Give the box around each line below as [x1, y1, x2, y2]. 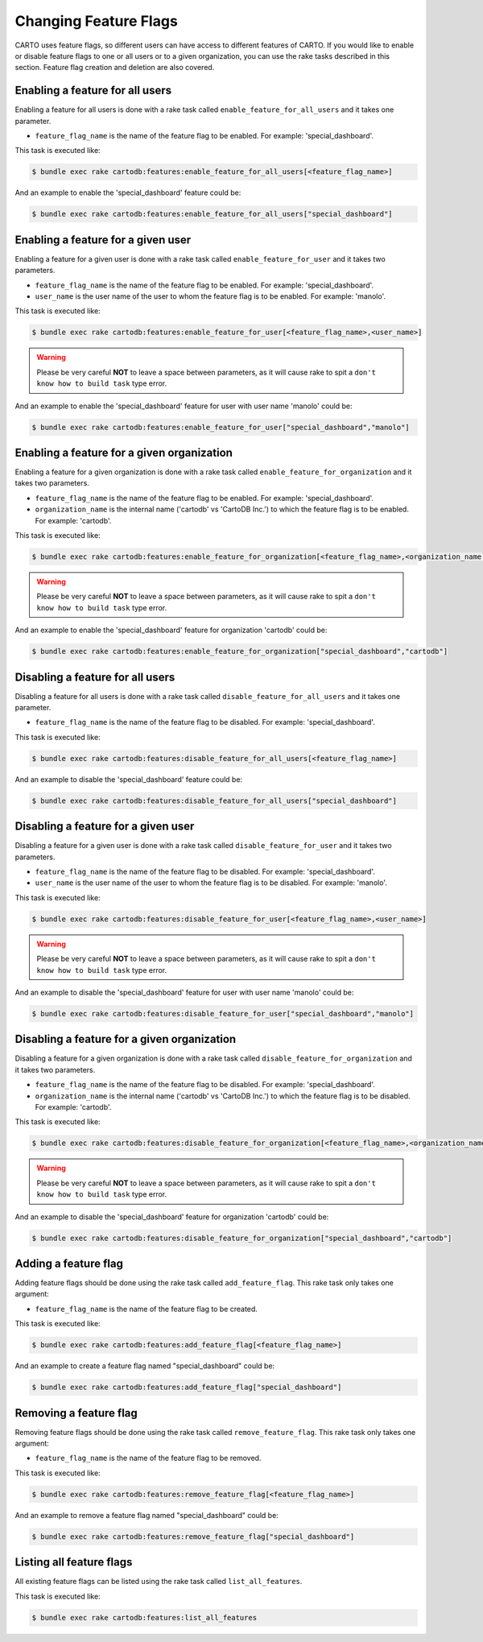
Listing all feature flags [14, 1555, 133, 1570]
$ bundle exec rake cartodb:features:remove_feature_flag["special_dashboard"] [31, 1532, 355, 1541]
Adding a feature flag [14, 1256, 124, 1270]
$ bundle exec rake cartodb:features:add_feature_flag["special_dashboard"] [31, 1383, 342, 1392]
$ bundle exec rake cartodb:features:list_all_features [31, 1613, 258, 1622]
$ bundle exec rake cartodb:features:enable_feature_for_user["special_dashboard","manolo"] [31, 423, 410, 432]
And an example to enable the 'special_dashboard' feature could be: [14, 188, 242, 197]
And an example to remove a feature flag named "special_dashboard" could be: [14, 1510, 279, 1520]
